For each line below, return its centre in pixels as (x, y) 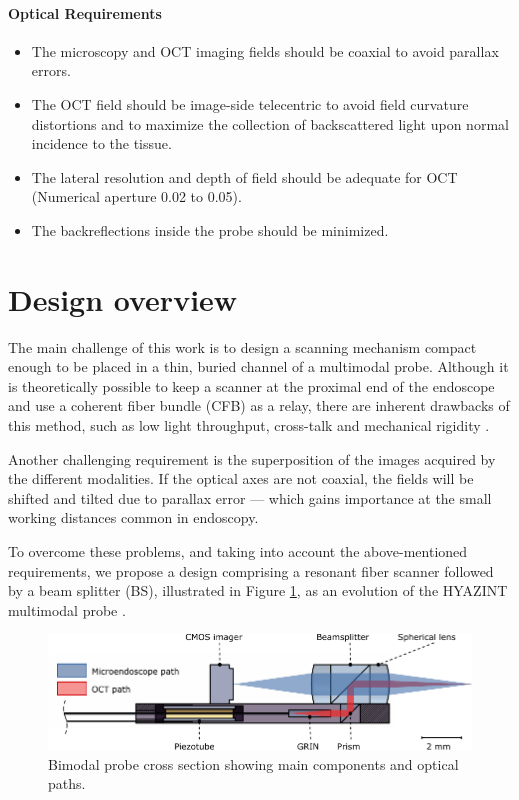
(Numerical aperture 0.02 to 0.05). (136, 196)
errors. (51, 70)
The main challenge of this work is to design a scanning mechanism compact (242, 346)
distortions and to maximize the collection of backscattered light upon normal (270, 123)
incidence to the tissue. (101, 143)
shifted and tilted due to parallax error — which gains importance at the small (250, 497)
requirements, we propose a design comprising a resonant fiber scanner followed (251, 570)
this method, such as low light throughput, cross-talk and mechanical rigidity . (249, 425)
